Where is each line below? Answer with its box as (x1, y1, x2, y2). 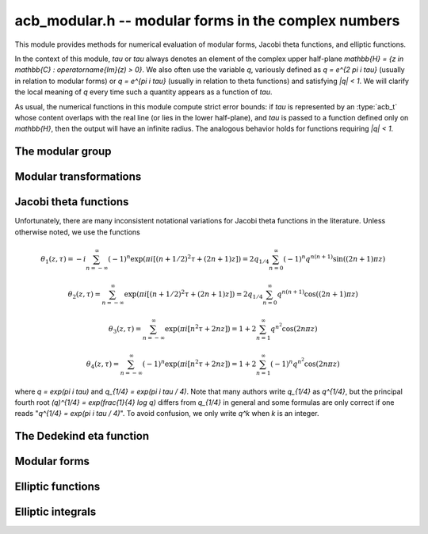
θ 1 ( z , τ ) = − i (40, 254, 86, 265)
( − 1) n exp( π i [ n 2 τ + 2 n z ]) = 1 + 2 (142, 358, 257, 368)
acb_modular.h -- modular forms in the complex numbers (14, 12, 400, 29)
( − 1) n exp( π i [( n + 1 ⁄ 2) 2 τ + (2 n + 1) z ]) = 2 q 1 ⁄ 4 (108, 254, 269, 265)
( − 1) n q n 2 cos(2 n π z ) (270, 357, 340, 368)
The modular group (14, 145, 112, 158)
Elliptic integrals (14, 505, 97, 519)
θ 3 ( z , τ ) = (108, 325, 142, 335)
